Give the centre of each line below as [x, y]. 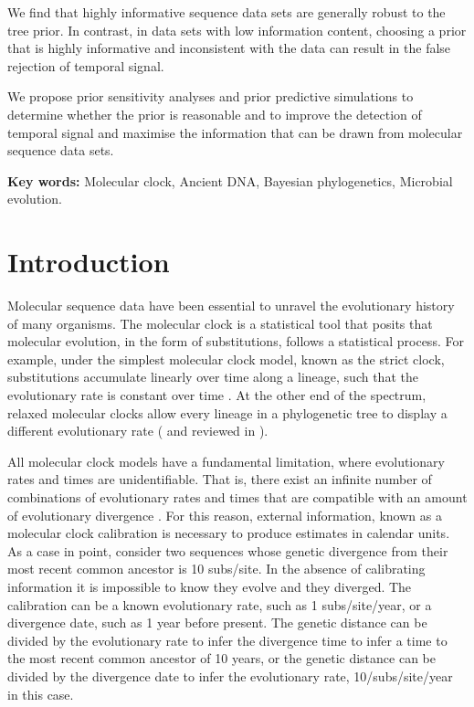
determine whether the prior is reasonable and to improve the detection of [215, 114]
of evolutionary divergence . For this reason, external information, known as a [225, 515]
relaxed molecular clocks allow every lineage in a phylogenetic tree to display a [227, 412]
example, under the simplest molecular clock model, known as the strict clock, [226, 359]
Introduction [89, 262]
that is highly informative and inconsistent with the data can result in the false [229, 48]
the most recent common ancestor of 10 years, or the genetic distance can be [221, 658]
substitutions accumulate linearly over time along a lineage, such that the [213, 377]
